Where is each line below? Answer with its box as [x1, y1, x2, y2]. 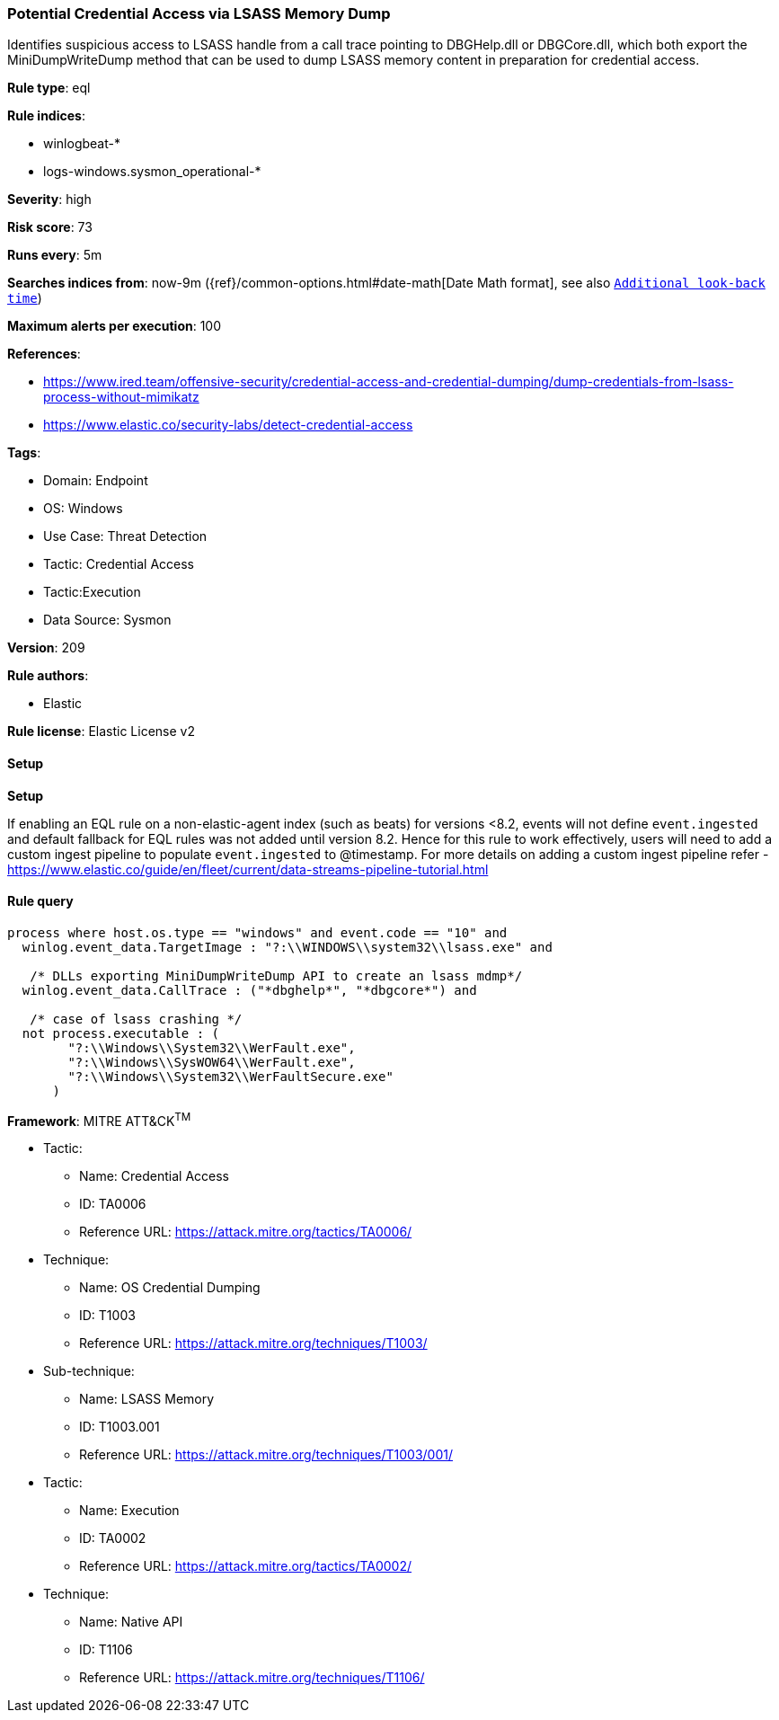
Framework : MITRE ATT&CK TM [7, 1110, 191, 1129]
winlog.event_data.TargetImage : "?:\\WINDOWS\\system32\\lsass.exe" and [22, 939, 553, 954]
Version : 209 [7, 640, 85, 656]
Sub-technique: [43, 1363, 135, 1379]
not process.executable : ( [22, 1025, 220, 1041]
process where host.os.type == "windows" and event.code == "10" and [7, 925, 508, 940]
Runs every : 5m [7, 247, 102, 263]
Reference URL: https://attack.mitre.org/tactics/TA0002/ [79, 1558, 412, 1574]
